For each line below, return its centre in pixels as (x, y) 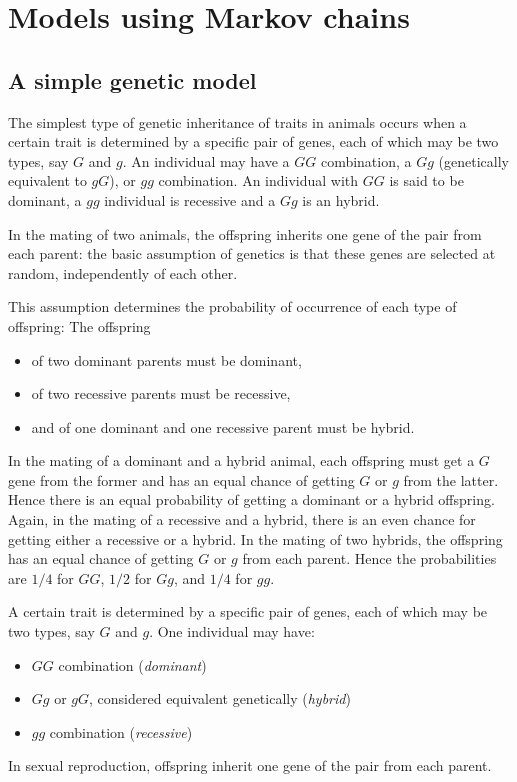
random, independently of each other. (123, 272)
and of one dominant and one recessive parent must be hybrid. (223, 426)
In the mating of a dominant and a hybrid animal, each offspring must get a (241, 460)
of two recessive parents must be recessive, (161, 393)
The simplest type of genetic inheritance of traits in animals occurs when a (237, 121)
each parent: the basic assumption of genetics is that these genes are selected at (252, 253)
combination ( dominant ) (132, 664)
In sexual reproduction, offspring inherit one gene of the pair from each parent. (250, 765)
